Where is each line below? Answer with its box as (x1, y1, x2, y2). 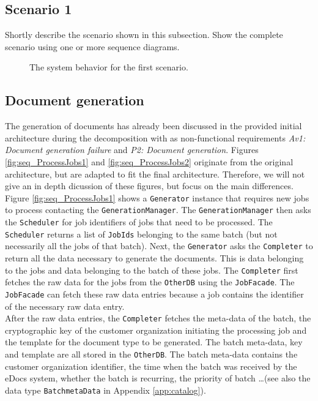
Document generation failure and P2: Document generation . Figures (5, 143, 259, 156)
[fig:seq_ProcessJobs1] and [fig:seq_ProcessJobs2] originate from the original (5, 155, 294, 168)
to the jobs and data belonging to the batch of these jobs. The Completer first (5, 263, 298, 276)
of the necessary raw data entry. (5, 299, 125, 312)
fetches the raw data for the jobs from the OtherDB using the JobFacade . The (5, 275, 295, 288)
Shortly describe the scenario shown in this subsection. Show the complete (5, 28, 283, 41)
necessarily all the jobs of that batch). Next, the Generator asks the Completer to (5, 239, 313, 252)
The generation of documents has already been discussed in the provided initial (5, 119, 302, 132)
